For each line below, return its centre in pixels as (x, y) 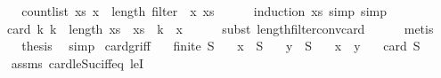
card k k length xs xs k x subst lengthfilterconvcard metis (220, 28)
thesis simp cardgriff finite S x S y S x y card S (221, 46)
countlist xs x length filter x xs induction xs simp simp (204, 11)
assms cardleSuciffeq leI (78, 62)
